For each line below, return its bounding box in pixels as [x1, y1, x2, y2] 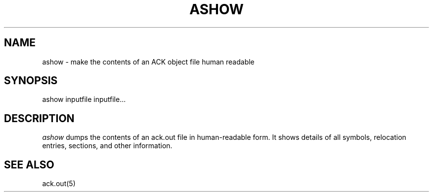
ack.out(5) [42, 179, 76, 188]
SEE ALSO [4, 158, 54, 171]
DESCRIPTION [4, 112, 75, 125]
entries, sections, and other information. [42, 141, 173, 150]
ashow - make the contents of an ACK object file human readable [42, 57, 255, 66]
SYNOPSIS [4, 74, 58, 87]
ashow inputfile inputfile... [42, 95, 126, 104]
